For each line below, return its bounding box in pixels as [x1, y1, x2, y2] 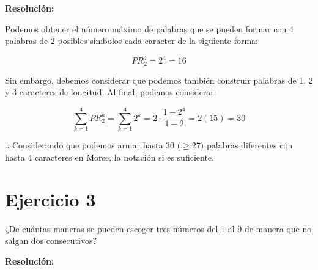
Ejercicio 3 [5, 186, 96, 211]
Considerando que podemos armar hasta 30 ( [12, 139, 181, 151]
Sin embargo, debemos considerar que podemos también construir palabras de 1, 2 [5, 73, 313, 86]
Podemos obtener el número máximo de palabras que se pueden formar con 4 [5, 22, 294, 35]
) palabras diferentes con [200, 139, 293, 151]
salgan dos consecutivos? [5, 234, 97, 247]
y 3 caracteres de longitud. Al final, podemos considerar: [5, 86, 216, 98]
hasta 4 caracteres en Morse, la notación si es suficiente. [5, 150, 214, 163]
